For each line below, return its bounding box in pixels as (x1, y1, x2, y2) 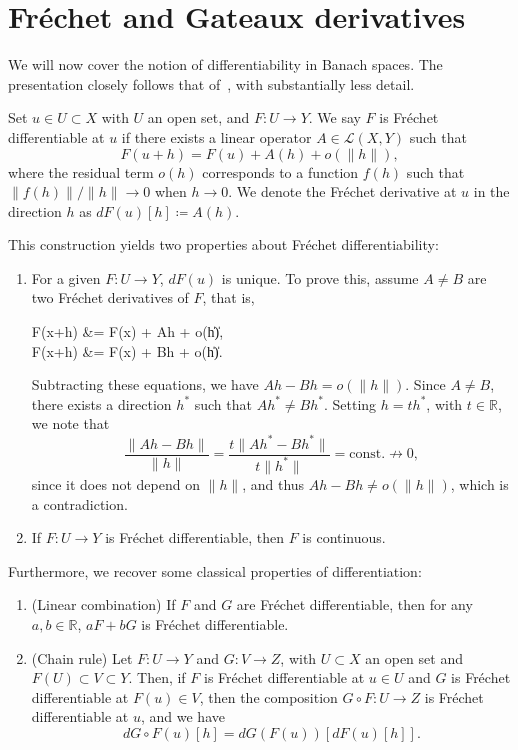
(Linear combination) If (31, 594, 176, 615)
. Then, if (128, 667, 186, 688)
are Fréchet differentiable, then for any (236, 594, 473, 615)
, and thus (242, 473, 305, 494)
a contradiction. (31, 493, 128, 514)
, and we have (140, 706, 225, 727)
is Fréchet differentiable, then (105, 527, 284, 548)
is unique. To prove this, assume (221, 267, 419, 288)
